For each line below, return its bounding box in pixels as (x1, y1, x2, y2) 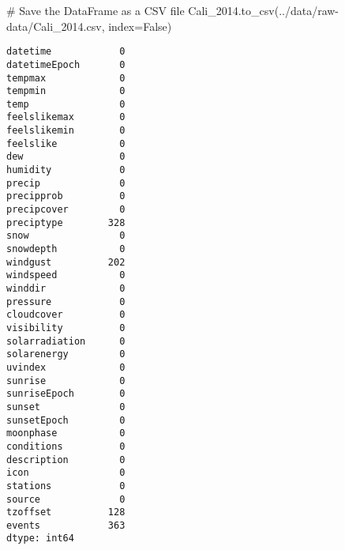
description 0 (6, 454, 126, 465)
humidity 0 (6, 164, 126, 176)
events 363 (6, 519, 126, 531)
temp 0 (6, 98, 126, 110)
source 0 (6, 493, 126, 505)
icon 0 (6, 467, 126, 479)
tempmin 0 (6, 85, 126, 97)
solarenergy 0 (6, 348, 126, 360)
